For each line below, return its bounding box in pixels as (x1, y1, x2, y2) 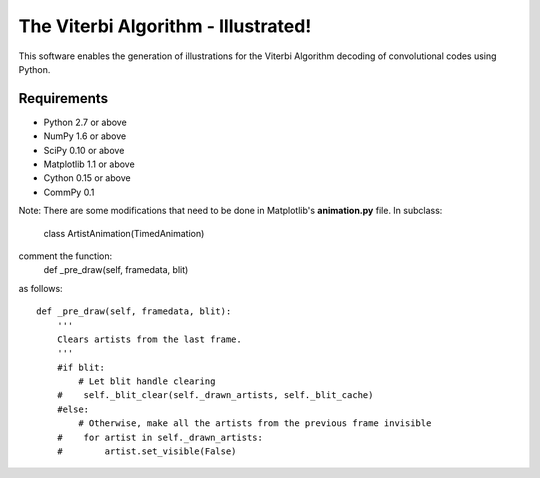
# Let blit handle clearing (78, 376, 216, 387)
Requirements (18, 90, 109, 107)
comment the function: (18, 250, 113, 262)
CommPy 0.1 (43, 186, 95, 198)
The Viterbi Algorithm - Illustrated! (18, 15, 312, 37)
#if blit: (56, 361, 105, 373)
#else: (56, 403, 90, 415)
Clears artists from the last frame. (56, 333, 242, 345)
